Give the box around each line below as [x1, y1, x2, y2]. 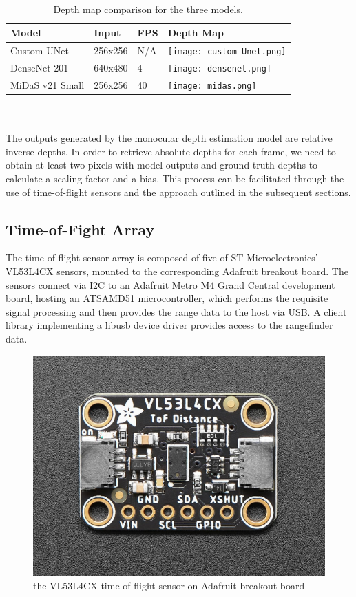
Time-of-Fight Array [6, 218, 155, 239]
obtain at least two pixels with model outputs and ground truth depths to [6, 158, 318, 172]
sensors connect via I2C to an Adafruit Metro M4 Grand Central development [6, 277, 335, 292]
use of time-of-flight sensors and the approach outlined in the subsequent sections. [6, 184, 351, 199]
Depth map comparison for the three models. [53, 1, 243, 16]
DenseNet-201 [10, 60, 69, 74]
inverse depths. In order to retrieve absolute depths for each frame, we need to [6, 144, 336, 158]
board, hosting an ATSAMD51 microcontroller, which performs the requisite [6, 291, 328, 305]
